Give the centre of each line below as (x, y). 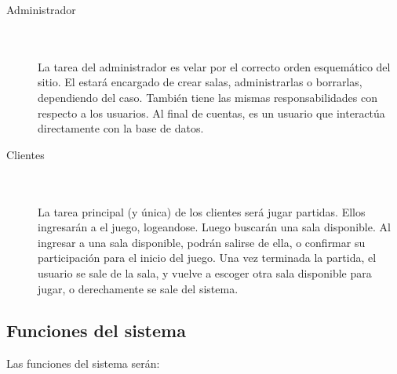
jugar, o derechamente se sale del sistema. (138, 288)
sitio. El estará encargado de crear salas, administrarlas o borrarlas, (200, 82)
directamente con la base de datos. (121, 128)
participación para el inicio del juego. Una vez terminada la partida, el (207, 258)
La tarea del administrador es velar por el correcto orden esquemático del (214, 66)
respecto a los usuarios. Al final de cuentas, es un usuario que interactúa (211, 113)
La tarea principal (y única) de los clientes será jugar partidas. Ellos (202, 211)
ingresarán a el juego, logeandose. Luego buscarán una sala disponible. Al (214, 227)
